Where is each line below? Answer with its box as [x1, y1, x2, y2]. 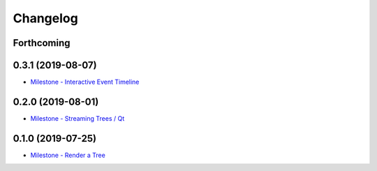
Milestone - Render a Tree [30, 151, 106, 159]
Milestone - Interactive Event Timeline [30, 77, 140, 87]
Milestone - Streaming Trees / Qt [30, 114, 125, 122]
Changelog [13, 10, 78, 26]
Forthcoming [13, 37, 71, 49]
